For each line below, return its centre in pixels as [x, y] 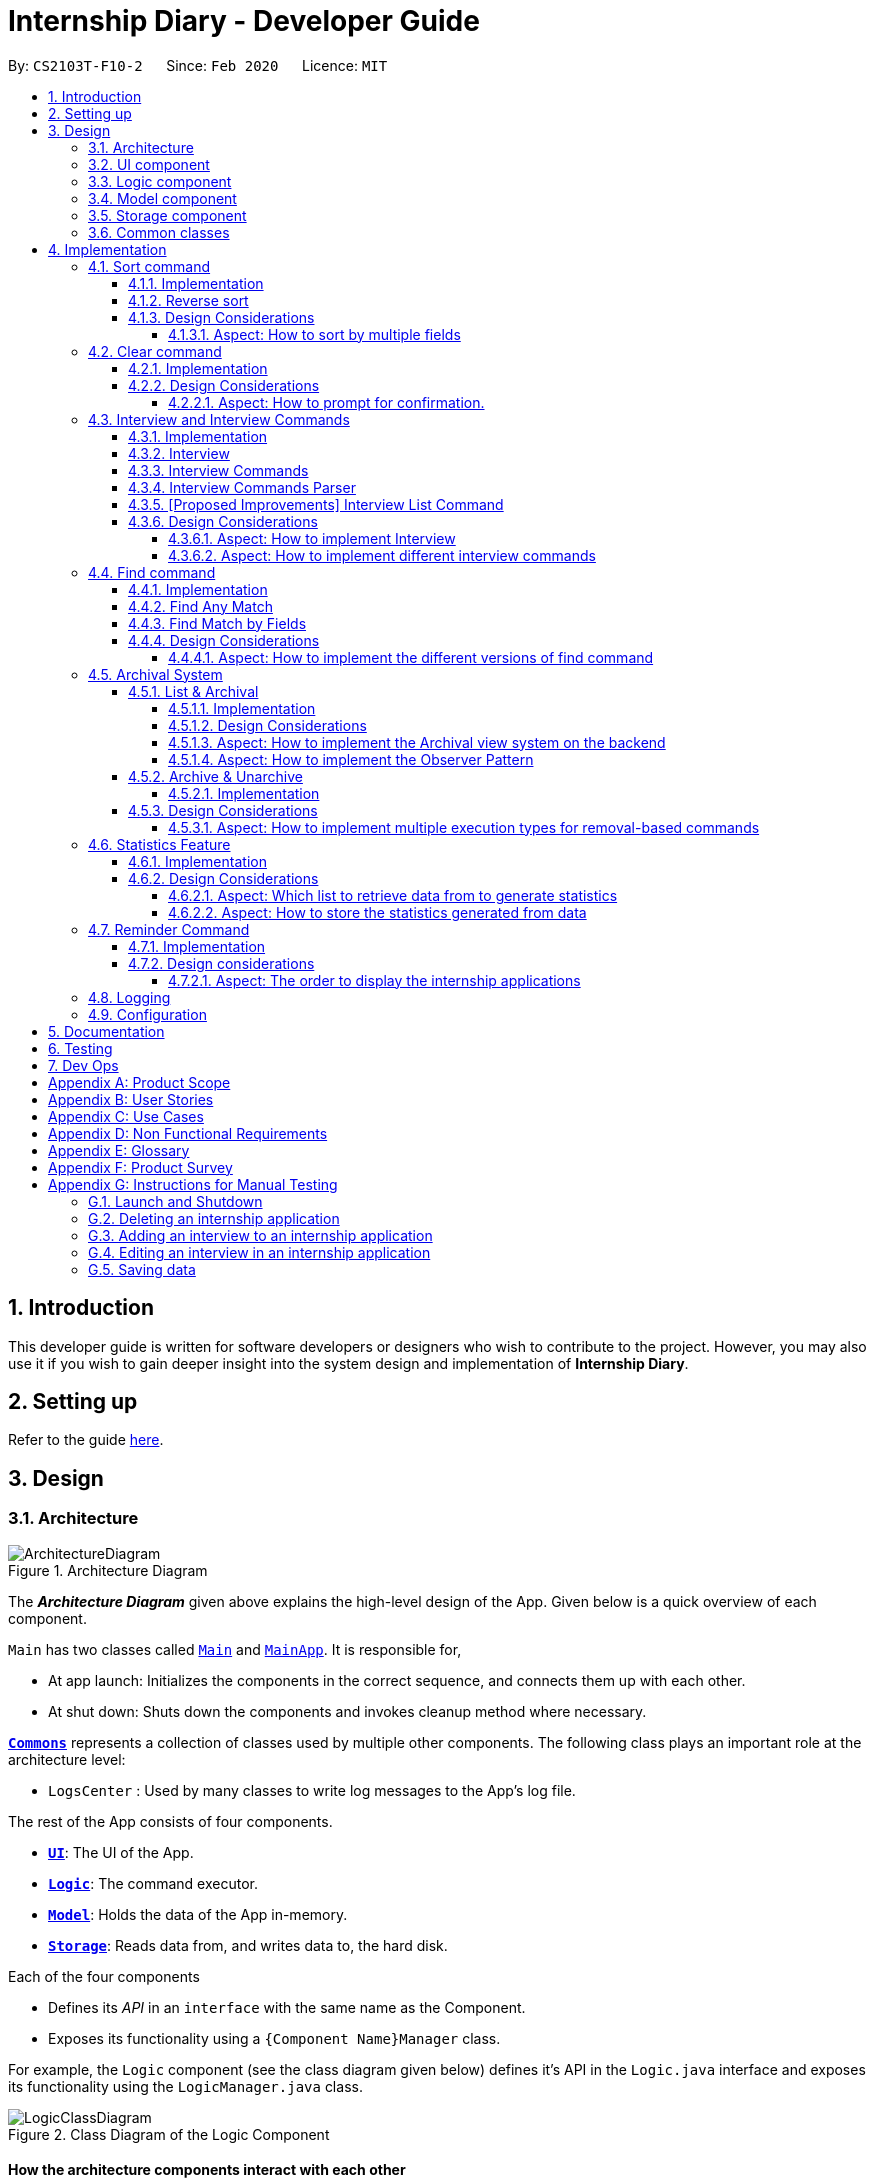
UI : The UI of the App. [121, 1852]
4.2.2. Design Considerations [224, 385]
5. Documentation [106, 1031]
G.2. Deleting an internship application [214, 1218]
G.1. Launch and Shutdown [175, 1201]
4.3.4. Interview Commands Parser [242, 487]
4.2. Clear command [155, 351]
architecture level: [67, 1759]
